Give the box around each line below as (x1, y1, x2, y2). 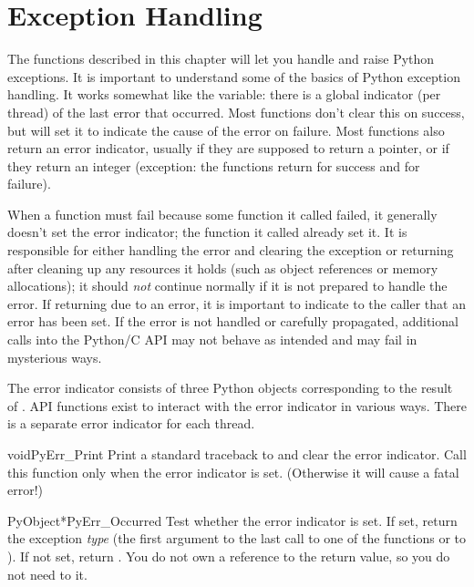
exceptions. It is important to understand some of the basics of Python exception (7, 67, 460, 86)
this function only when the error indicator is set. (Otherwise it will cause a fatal (7, 462, 459, 481)
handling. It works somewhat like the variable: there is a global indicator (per (7, 85, 441, 104)
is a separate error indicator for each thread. (7, 414, 255, 433)
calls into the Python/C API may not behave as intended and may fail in (7, 330, 417, 349)
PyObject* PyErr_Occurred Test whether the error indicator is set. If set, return (7, 510, 458, 530)
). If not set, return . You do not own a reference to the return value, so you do (7, 546, 450, 565)
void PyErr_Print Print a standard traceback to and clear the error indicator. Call (7, 445, 467, 463)
